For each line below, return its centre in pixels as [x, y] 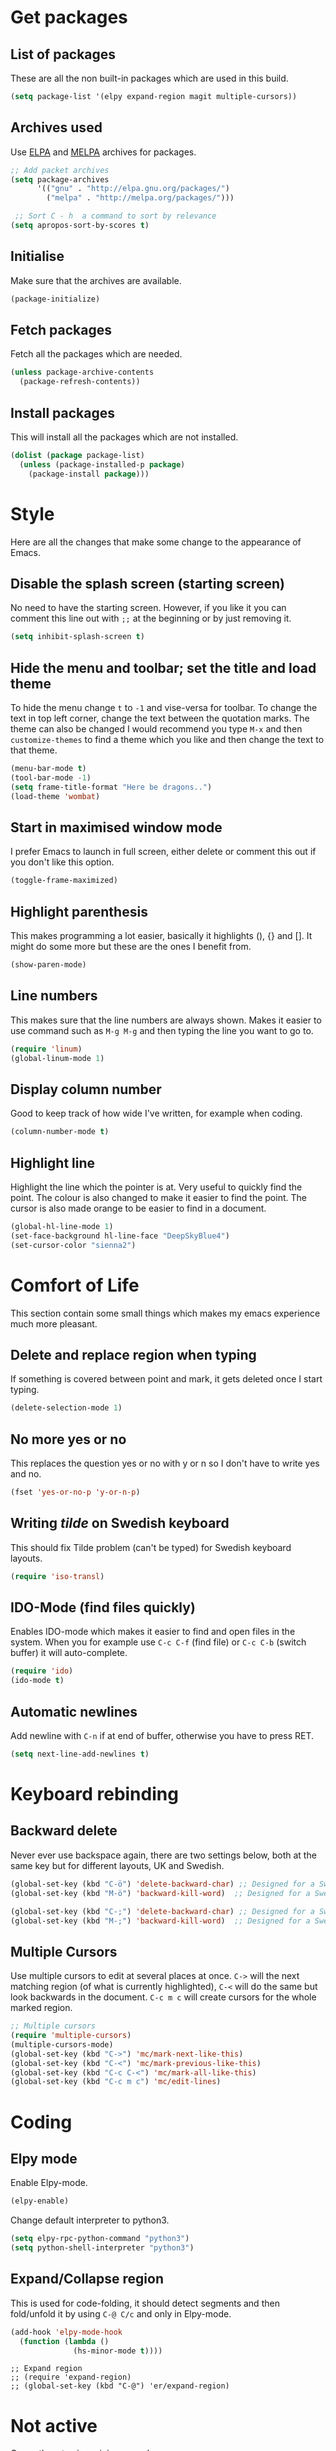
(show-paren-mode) [48, 965]
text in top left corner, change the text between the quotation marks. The [160, 718]
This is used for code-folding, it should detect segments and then [145, 2303]
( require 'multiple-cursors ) [71, 2036]
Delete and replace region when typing [133, 1354]
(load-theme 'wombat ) [55, 796]
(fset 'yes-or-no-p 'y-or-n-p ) [75, 1492]
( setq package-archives [60, 179]
